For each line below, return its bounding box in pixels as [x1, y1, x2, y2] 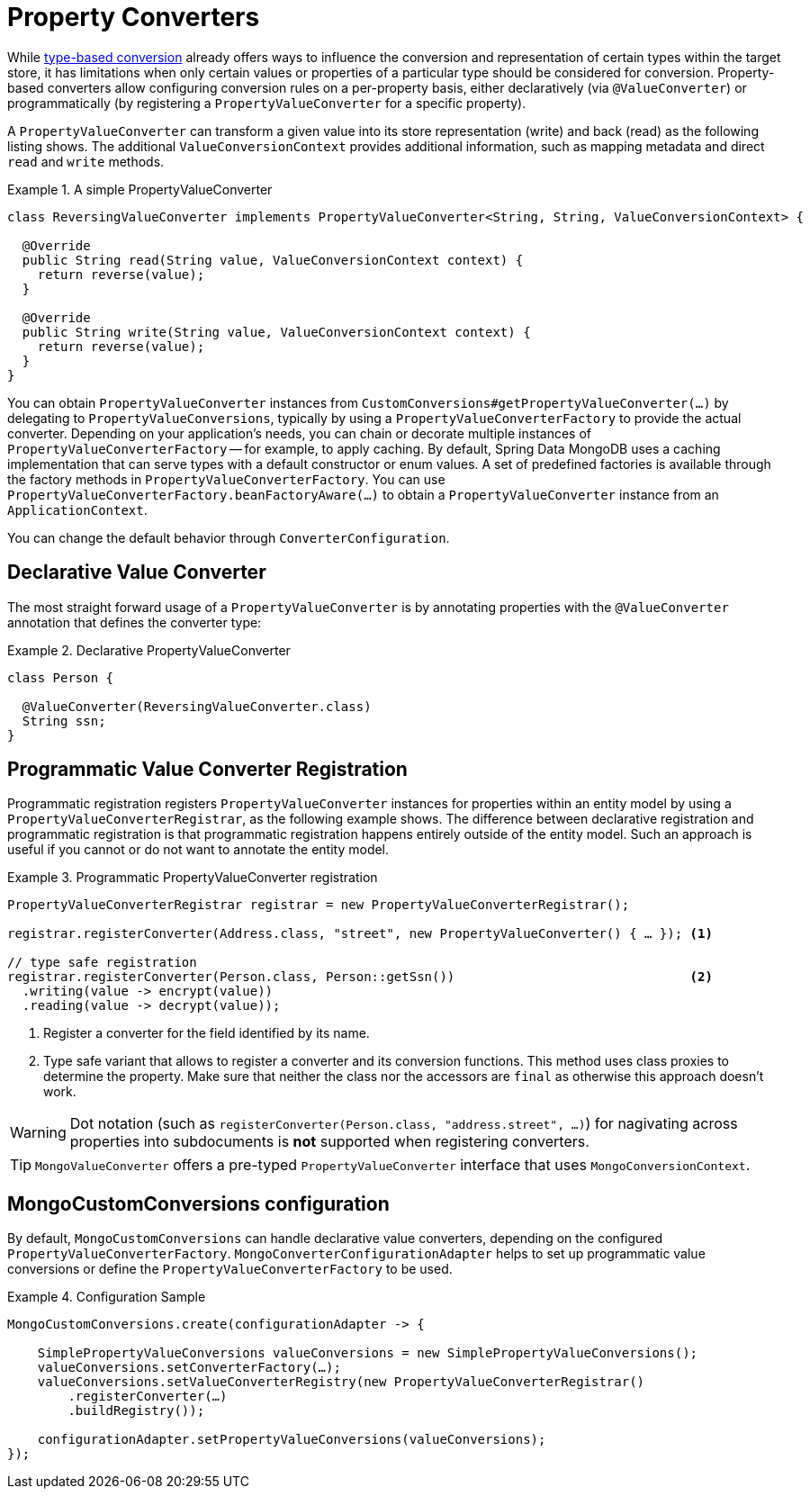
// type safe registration [7, 955, 197, 970]
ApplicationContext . [7, 501, 148, 518]
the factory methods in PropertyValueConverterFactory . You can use [7, 471, 445, 487]
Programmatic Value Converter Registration [7, 758, 408, 781]
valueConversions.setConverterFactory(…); [37, 1360, 341, 1375]
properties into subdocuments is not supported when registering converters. [69, 1132, 589, 1151]
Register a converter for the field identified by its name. [43, 1025, 370, 1041]
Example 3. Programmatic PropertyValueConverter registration [7, 870, 378, 886]
